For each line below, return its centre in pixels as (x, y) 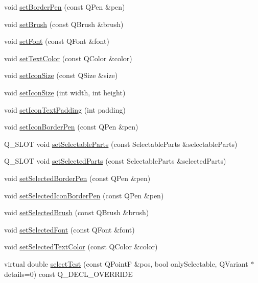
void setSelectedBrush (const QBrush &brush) (77, 212)
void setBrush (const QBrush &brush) (64, 24)
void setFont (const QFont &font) (57, 41)
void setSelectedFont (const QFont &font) (69, 229)
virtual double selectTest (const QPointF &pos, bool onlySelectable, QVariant (126, 263)
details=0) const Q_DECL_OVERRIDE (68, 274)
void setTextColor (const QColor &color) (68, 58)
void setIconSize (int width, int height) (65, 92)
